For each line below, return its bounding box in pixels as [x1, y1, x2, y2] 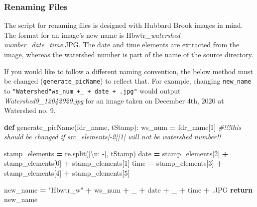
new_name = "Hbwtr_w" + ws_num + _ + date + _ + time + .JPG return [4, 184, 253, 195]
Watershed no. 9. [4, 105, 56, 115]
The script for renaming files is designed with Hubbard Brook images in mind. [4, 20, 243, 30]
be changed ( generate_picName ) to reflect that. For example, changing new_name [4, 76, 252, 86]
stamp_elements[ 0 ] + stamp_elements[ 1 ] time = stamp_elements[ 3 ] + [4, 158, 223, 168]
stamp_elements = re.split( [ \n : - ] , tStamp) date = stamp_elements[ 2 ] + [4, 148, 229, 158]
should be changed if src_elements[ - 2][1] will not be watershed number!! [4, 131, 221, 142]
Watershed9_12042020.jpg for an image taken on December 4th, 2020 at [4, 95, 224, 105]
